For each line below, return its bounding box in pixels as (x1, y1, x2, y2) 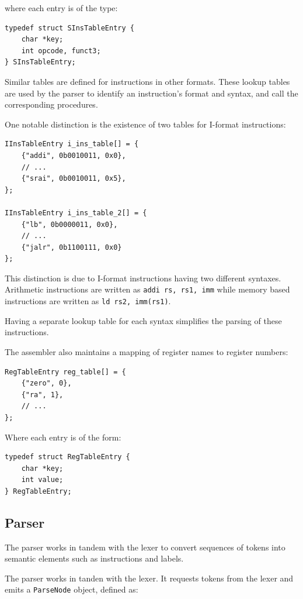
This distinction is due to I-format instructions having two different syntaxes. (5, 271, 281, 284)
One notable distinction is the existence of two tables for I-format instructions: (5, 118, 286, 130)
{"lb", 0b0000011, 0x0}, (21, 220, 118, 229)
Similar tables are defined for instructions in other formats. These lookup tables (5, 75, 290, 87)
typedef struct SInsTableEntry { (5, 23, 134, 32)
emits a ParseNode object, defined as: (5, 583, 138, 595)
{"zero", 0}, (21, 379, 72, 388)
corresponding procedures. (5, 98, 98, 111)
